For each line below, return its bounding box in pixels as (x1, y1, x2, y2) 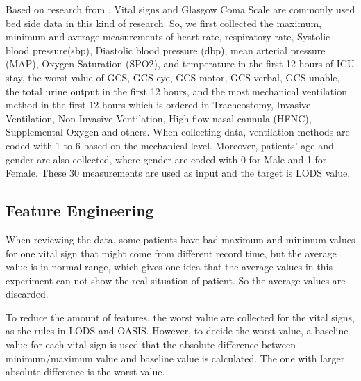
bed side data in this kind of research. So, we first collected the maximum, (6, 15, 322, 30)
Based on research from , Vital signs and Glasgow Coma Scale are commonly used (6, 2, 355, 16)
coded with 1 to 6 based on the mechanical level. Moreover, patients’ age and (6, 138, 334, 152)
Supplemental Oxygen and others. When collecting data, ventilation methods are (6, 124, 350, 139)
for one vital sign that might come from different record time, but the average (6, 245, 337, 260)
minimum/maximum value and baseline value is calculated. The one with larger (6, 350, 345, 365)
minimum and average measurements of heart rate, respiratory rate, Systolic (6, 29, 330, 44)
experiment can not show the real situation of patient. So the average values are (6, 273, 346, 287)
